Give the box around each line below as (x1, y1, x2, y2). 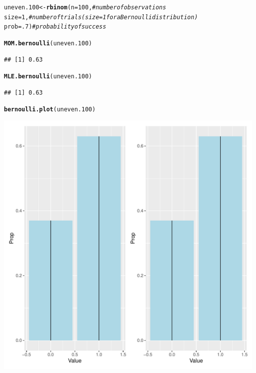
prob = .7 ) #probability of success (4, 23, 106, 31)
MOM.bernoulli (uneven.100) (4, 39, 92, 47)
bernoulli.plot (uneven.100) (4, 106, 96, 113)
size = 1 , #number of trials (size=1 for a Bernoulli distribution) (4, 13, 198, 21)
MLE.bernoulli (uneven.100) (4, 73, 92, 80)
